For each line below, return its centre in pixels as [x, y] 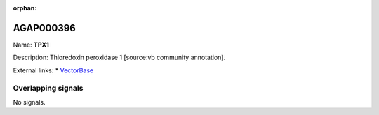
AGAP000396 [45, 28]
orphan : [25, 8]
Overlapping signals [48, 89]
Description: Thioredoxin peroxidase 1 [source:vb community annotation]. [119, 58]
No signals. [29, 102]
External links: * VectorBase [53, 70]
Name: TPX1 [31, 45]
